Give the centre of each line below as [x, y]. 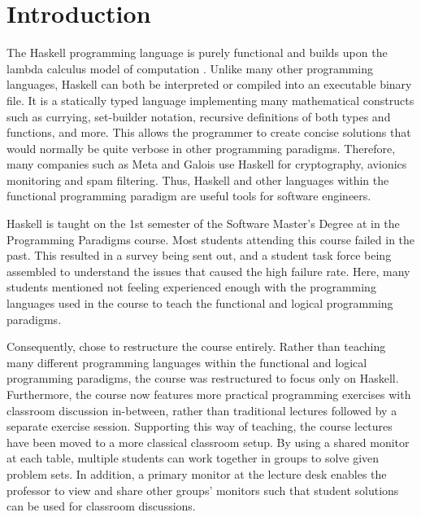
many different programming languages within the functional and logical [187, 362]
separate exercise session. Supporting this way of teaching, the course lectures [200, 426]
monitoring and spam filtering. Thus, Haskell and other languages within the [198, 180]
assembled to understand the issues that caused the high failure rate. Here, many [208, 271]
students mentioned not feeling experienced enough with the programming [191, 287]
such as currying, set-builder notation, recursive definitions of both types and [199, 116]
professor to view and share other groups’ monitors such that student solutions [203, 490]
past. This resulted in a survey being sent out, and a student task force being [199, 255]
